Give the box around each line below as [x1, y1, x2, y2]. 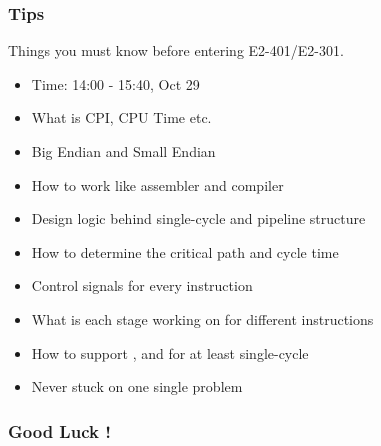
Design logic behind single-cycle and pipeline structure [31, 208, 366, 229]
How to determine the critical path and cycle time [31, 241, 339, 262]
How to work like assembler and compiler [31, 174, 284, 195]
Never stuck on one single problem [31, 376, 243, 397]
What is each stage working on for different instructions [31, 308, 374, 329]
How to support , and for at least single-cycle [31, 342, 309, 363]
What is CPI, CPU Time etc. [31, 107, 212, 128]
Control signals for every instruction [31, 275, 253, 296]
